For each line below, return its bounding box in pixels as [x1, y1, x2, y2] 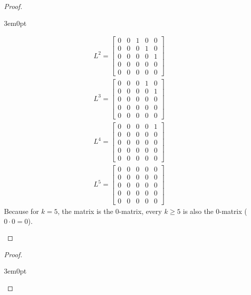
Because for [4, 205, 39, 216]
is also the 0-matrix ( [182, 205, 247, 216]
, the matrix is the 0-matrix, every [57, 205, 162, 216]
